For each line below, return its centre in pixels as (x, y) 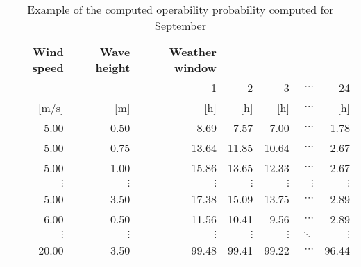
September (180, 25)
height (113, 67)
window (195, 67)
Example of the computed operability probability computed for (180, 9)
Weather (193, 52)
